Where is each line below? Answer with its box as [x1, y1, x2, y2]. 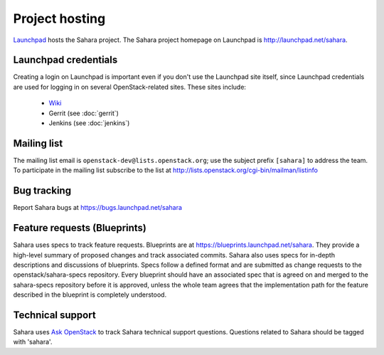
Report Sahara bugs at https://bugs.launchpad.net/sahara [13, 203, 183, 212]
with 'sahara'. [13, 338, 53, 346]
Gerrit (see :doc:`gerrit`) [48, 109, 119, 117]
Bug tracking [13, 185, 71, 197]
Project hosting [13, 11, 106, 26]
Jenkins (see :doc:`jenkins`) [48, 119, 130, 127]
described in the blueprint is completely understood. [13, 290, 167, 299]
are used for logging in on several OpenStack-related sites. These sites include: [13, 83, 247, 91]
